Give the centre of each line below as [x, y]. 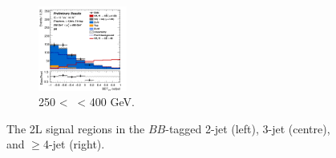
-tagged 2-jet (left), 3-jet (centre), [248, 128]
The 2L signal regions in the [76, 128]
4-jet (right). [74, 144]
